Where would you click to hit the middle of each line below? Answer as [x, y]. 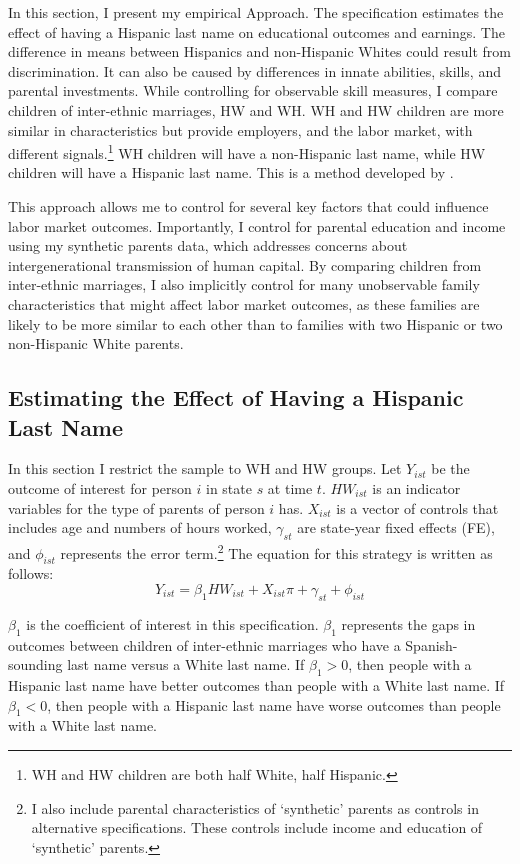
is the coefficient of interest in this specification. [172, 623]
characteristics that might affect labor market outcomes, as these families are [244, 303]
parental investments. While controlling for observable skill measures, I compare [253, 90]
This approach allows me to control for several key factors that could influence [248, 206]
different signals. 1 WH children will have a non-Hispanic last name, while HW [247, 151]
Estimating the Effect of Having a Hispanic [236, 397]
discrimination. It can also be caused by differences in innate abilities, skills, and [254, 70]
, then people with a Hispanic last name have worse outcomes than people [274, 704]
